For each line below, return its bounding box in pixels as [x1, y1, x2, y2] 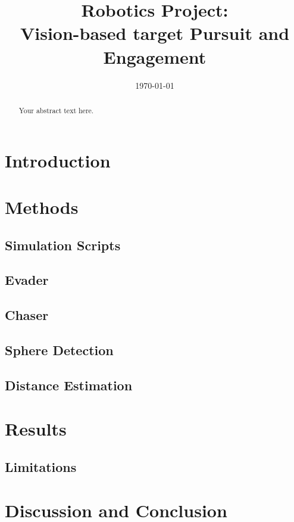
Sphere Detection [5, 340, 114, 359]
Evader [5, 271, 49, 289]
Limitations [5, 457, 77, 476]
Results [5, 417, 67, 441]
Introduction [5, 148, 111, 172]
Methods [5, 194, 79, 219]
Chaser [5, 306, 49, 324]
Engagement [103, 44, 207, 69]
